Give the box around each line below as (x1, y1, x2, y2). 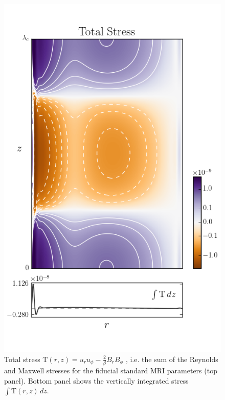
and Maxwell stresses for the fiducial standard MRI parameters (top (4, 365, 217, 376)
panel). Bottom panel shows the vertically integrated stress (4, 375, 189, 386)
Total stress (4, 353, 40, 364)
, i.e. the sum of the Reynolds (125, 353, 218, 364)
